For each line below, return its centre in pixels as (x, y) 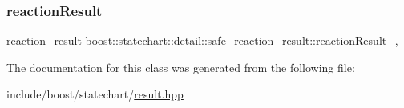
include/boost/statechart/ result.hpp (95, 94)
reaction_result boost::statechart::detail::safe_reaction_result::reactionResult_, (202, 40)
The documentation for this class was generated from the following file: (181, 67)
